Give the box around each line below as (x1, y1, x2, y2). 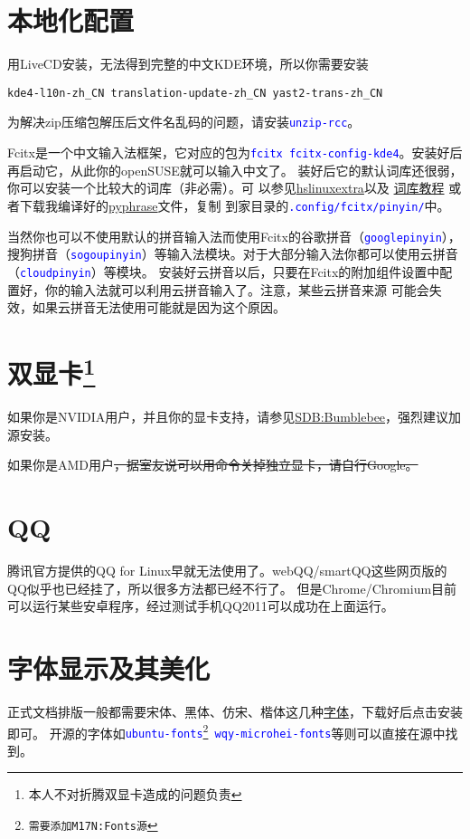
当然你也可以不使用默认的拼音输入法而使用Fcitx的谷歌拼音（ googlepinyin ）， (7, 226, 461, 245)
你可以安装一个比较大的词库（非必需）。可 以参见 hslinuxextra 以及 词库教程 (7, 178, 445, 197)
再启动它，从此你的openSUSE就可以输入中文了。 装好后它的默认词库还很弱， (7, 160, 463, 179)
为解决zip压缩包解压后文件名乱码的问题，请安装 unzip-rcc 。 (7, 112, 361, 131)
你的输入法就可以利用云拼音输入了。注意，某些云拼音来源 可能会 (44, 280, 429, 299)
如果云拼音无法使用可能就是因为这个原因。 (32, 298, 286, 317)
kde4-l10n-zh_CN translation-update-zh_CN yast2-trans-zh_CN (7, 86, 383, 100)
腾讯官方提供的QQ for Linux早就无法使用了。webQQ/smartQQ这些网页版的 (7, 561, 447, 580)
